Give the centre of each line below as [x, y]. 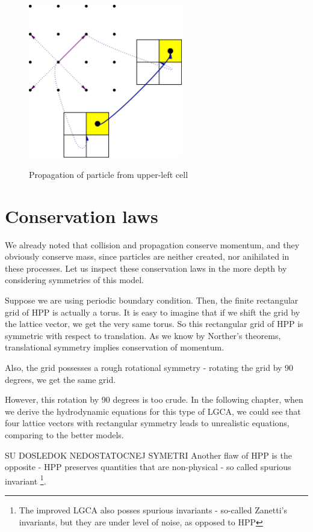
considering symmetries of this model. [74, 280]
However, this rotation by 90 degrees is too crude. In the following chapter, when [154, 399]
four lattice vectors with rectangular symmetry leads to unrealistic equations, [147, 423]
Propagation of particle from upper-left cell [109, 174]
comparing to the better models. [64, 435]
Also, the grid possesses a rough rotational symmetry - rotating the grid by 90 [149, 368]
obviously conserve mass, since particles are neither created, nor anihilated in [147, 256]
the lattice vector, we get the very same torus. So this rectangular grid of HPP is [154, 324]
